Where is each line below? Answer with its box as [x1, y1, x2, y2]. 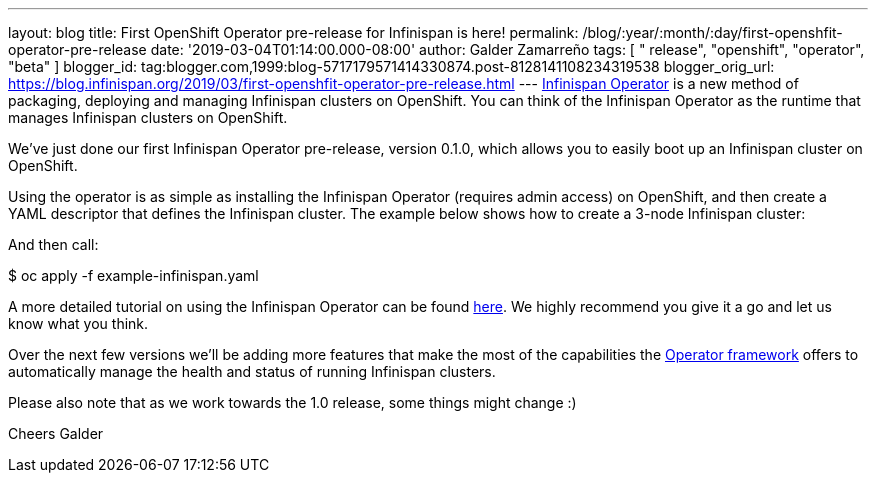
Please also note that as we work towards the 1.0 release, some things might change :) [8, 394, 577, 411]
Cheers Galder [8, 425, 104, 442]
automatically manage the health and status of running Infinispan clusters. [8, 363, 496, 380]
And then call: [8, 236, 99, 253]
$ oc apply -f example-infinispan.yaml [8, 267, 259, 284]
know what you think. [8, 315, 149, 332]
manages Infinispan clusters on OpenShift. [8, 109, 288, 126]
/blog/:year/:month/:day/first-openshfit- [582, 24, 843, 41]
